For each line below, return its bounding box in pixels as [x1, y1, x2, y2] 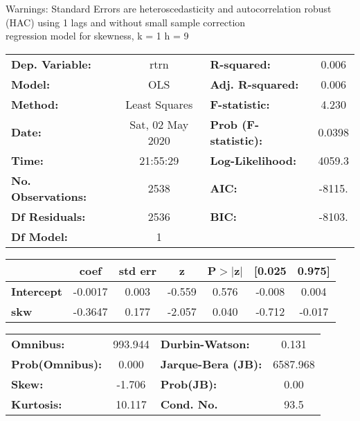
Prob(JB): [160, 375, 217, 392]
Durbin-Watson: [160, 335, 250, 352]
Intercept [11, 283, 62, 299]
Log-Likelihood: [210, 152, 297, 168]
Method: [11, 96, 59, 112]
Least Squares [125, 96, 193, 112]
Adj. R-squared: [210, 75, 299, 92]
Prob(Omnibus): [11, 355, 102, 372]
